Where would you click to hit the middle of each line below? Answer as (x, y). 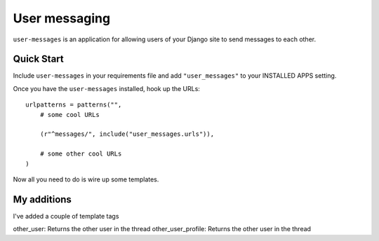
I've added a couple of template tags (66, 216)
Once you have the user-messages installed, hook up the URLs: (106, 88)
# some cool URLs (69, 115)
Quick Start (38, 59)
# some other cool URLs (81, 154)
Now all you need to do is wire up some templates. (86, 179)
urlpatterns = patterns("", (74, 105)
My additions (42, 199)
